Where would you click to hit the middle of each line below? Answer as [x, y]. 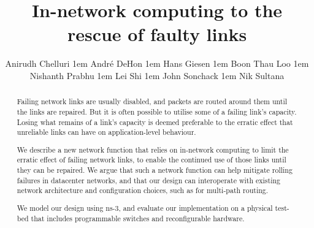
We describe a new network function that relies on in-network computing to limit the [153, 149]
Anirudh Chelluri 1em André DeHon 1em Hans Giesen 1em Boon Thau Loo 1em [157, 63]
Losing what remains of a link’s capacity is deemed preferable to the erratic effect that [155, 122]
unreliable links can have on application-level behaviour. [106, 132]
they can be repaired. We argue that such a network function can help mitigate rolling [155, 170]
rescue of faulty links [157, 34]
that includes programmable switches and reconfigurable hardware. [138, 218]
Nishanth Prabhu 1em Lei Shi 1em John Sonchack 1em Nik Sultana [157, 75]
